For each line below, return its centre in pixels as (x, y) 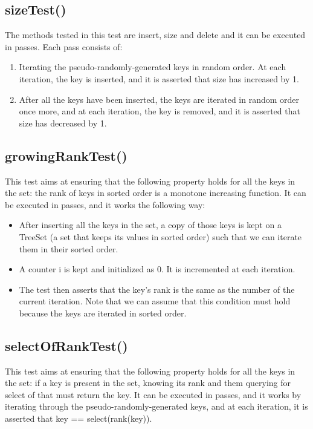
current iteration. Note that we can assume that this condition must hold (155, 301)
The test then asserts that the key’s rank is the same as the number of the (157, 289)
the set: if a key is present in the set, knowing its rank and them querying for (148, 383)
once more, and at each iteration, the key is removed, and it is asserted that (160, 111)
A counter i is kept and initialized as (87, 269)
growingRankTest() (66, 155)
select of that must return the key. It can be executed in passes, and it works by (153, 394)
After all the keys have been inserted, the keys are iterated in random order (159, 99)
